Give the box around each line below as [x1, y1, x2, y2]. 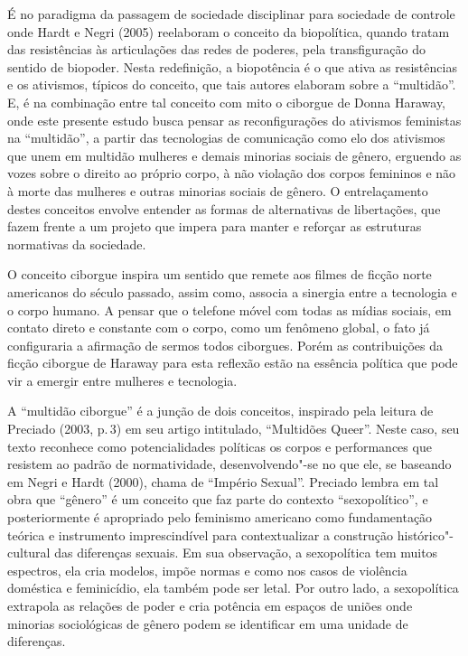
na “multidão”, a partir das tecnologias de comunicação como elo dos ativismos [7, 128, 445, 147]
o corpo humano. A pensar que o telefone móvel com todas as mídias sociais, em [7, 300, 452, 319]
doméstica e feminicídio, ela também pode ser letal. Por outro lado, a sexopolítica [7, 578, 459, 597]
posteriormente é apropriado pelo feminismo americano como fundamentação [7, 508, 433, 527]
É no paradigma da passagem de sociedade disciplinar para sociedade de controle [7, 5, 455, 23]
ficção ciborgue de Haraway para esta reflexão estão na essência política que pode [7, 353, 458, 372]
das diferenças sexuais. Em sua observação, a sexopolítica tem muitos [54, 543, 438, 562]
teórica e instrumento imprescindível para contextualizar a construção [7, 525, 394, 544]
